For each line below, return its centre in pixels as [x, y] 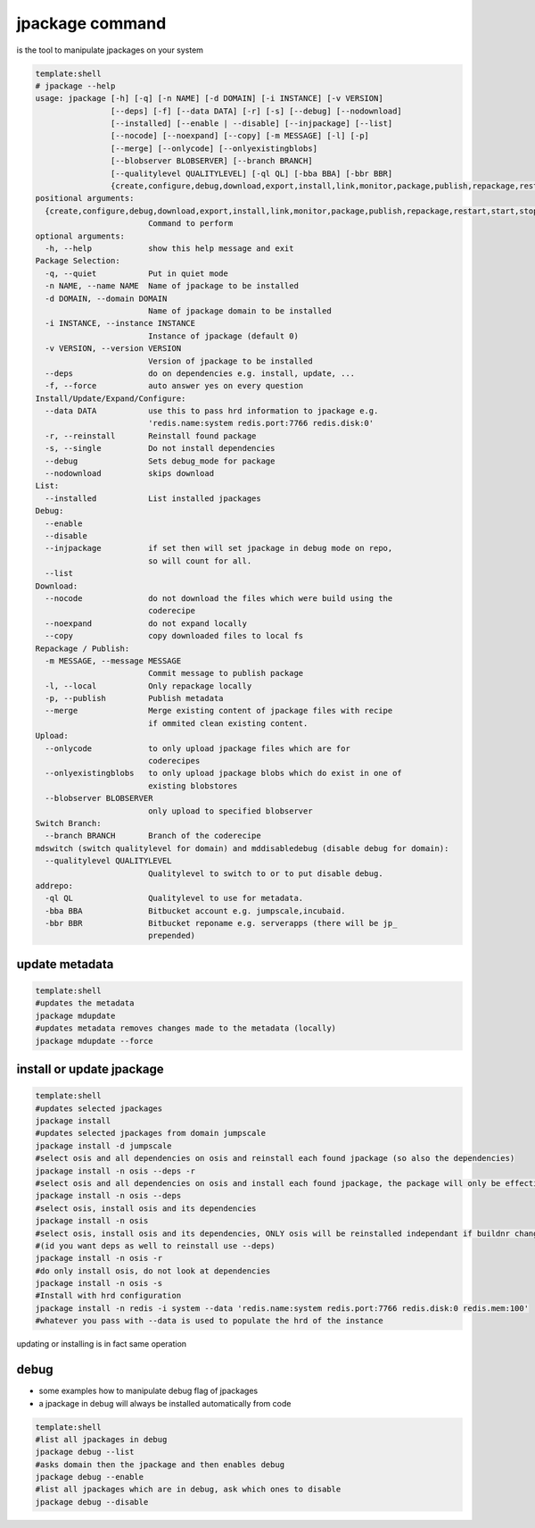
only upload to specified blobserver [230, 811]
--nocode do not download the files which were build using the [219, 598]
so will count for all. [200, 561]
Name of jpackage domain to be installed [239, 311]
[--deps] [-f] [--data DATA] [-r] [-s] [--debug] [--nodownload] [256, 111]
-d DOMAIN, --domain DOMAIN [106, 298]
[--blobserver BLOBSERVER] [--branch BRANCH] [211, 161]
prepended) [172, 936]
